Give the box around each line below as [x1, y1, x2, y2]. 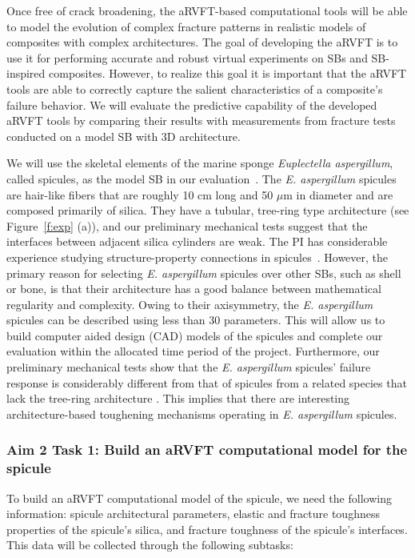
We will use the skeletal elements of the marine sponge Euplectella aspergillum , [6, 155, 393, 171]
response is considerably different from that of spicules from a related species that [6, 374, 407, 391]
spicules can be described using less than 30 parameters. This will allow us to [6, 311, 385, 328]
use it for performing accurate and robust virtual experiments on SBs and [6, 49, 368, 66]
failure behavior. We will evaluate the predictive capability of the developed [6, 96, 377, 113]
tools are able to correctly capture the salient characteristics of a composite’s [6, 80, 383, 97]
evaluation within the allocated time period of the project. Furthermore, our [6, 343, 380, 359]
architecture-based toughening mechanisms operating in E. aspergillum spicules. [6, 405, 397, 422]
